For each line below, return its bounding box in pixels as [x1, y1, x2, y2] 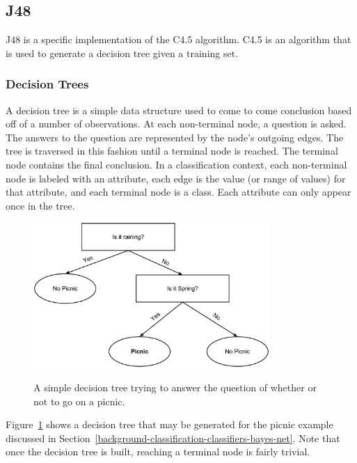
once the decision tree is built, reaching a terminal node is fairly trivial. [6, 444, 310, 459]
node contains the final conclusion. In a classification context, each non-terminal [6, 157, 347, 171]
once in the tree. [6, 198, 75, 212]
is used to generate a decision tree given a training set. [6, 45, 239, 60]
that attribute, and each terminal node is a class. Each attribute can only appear [6, 185, 351, 199]
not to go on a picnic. [33, 393, 125, 408]
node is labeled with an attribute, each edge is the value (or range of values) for [6, 171, 346, 185]
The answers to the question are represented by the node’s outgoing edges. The [6, 130, 344, 144]
